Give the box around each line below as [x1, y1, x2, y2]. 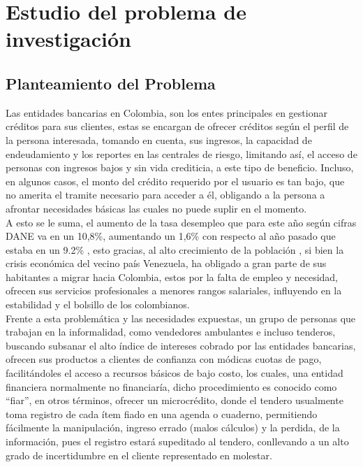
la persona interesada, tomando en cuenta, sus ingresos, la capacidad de [6, 132, 312, 147]
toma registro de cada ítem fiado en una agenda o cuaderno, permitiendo [6, 406, 318, 421]
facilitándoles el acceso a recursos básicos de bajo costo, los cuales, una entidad [6, 366, 343, 380]
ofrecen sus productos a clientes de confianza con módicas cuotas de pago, [6, 352, 322, 366]
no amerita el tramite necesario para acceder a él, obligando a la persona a [6, 187, 325, 202]
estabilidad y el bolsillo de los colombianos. [6, 297, 190, 312]
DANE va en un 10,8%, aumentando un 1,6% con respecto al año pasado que [6, 229, 336, 243]
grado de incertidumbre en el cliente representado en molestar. [6, 447, 272, 462]
